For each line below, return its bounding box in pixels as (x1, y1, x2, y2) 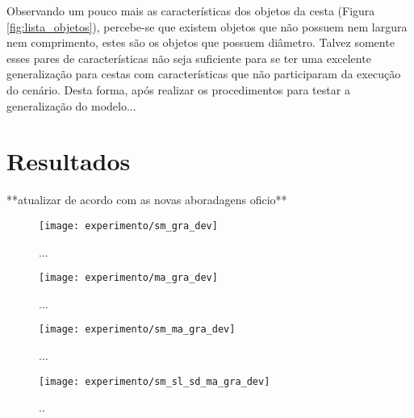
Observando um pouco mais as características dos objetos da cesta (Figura (6, 2, 375, 19)
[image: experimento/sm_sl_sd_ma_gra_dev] (39, 375, 270, 387)
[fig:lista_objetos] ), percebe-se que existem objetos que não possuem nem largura (6, 18, 408, 35)
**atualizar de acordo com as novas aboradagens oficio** (6, 191, 287, 208)
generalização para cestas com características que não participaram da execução (6, 65, 401, 82)
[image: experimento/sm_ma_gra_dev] (39, 324, 236, 336)
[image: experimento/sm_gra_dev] (39, 219, 218, 232)
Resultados (6, 144, 131, 178)
